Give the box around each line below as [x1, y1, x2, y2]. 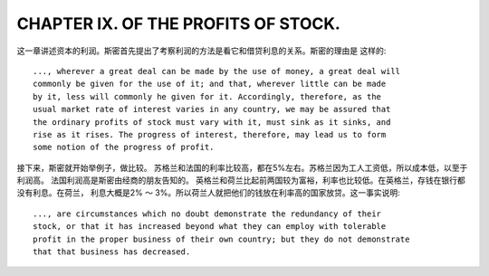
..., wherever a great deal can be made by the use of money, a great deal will [33, 66, 401, 76]
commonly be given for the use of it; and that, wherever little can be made [33, 79, 387, 90]
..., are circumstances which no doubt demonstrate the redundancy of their [33, 208, 382, 219]
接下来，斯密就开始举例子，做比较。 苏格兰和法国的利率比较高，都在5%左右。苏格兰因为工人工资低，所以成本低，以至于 [16, 162, 468, 173]
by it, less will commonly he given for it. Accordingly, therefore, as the [33, 91, 382, 101]
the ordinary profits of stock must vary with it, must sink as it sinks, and [33, 117, 391, 127]
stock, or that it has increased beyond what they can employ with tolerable [33, 222, 387, 232]
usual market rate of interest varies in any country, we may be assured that [33, 104, 391, 115]
